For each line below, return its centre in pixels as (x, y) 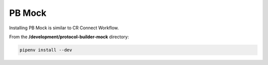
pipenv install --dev (46, 50)
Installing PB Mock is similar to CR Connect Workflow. (64, 28)
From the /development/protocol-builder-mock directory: (69, 37)
